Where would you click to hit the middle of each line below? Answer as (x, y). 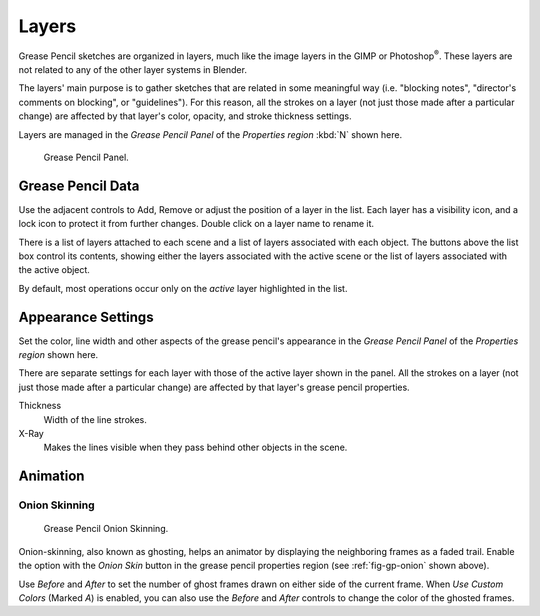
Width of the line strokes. (95, 419)
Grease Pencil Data (79, 185)
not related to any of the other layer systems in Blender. (132, 69)
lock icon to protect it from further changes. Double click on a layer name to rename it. (196, 224)
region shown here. (58, 355)
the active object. (54, 270)
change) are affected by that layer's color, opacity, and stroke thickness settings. (185, 116)
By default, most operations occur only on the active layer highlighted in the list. (183, 288)
